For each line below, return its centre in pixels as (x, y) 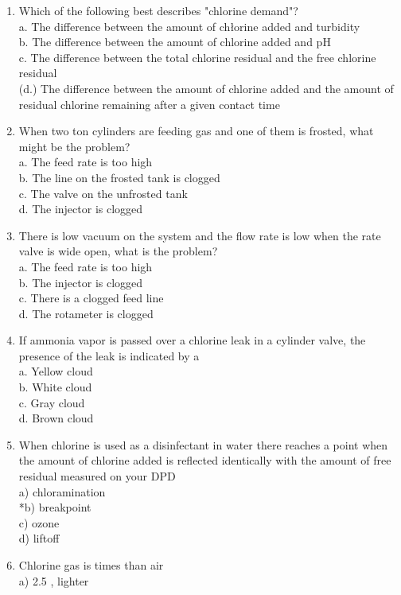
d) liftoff (39, 538)
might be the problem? (74, 146)
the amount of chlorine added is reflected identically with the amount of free (205, 460)
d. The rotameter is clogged (86, 313)
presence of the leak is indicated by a (109, 355)
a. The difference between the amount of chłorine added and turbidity (189, 26)
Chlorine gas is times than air (91, 565)
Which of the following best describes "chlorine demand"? (158, 10)
